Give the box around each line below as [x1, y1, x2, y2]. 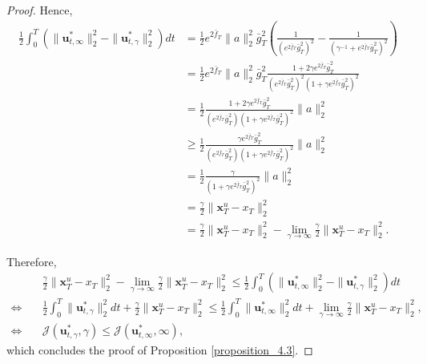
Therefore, [6, 253, 57, 269]
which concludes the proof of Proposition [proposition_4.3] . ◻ [6, 342, 313, 358]
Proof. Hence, [6, 2, 73, 18]
